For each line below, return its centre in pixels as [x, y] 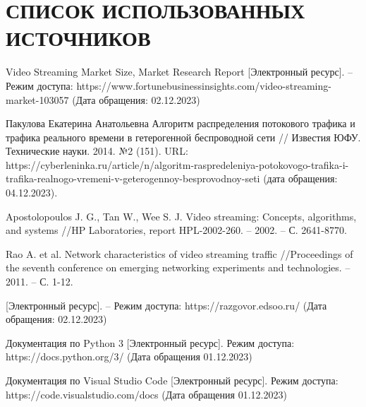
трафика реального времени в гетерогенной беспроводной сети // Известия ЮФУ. [183, 137]
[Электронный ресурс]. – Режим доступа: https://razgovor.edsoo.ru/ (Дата [166, 305]
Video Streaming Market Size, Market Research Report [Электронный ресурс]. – [179, 72]
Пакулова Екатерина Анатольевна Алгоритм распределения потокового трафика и [181, 123]
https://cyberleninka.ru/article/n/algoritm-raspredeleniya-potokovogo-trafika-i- [177, 164]
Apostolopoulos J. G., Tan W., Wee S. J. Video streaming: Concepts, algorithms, [181, 216]
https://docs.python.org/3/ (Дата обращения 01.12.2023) [129, 356]
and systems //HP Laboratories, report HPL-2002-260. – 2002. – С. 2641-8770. [176, 230]
